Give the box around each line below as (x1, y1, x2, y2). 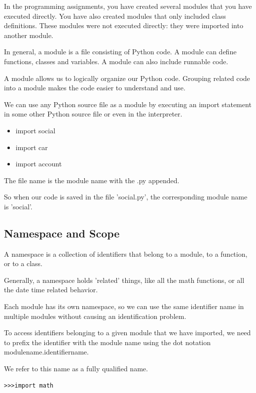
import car (15, 142, 48, 152)
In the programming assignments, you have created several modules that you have (4, 1, 252, 11)
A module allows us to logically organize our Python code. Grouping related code (4, 73, 250, 83)
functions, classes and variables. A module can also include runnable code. (4, 56, 228, 66)
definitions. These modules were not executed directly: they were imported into (4, 20, 243, 31)
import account (15, 158, 62, 169)
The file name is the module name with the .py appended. (4, 175, 180, 185)
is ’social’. (4, 201, 33, 211)
